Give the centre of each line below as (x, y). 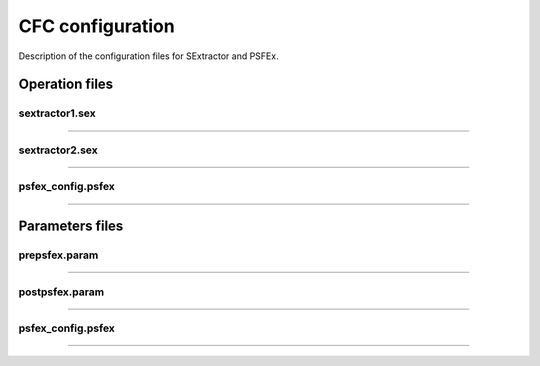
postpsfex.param (61, 292)
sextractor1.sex (57, 113)
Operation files (66, 84)
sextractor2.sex (58, 150)
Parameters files (71, 226)
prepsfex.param (58, 255)
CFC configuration (96, 26)
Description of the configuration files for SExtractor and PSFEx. (148, 56)
